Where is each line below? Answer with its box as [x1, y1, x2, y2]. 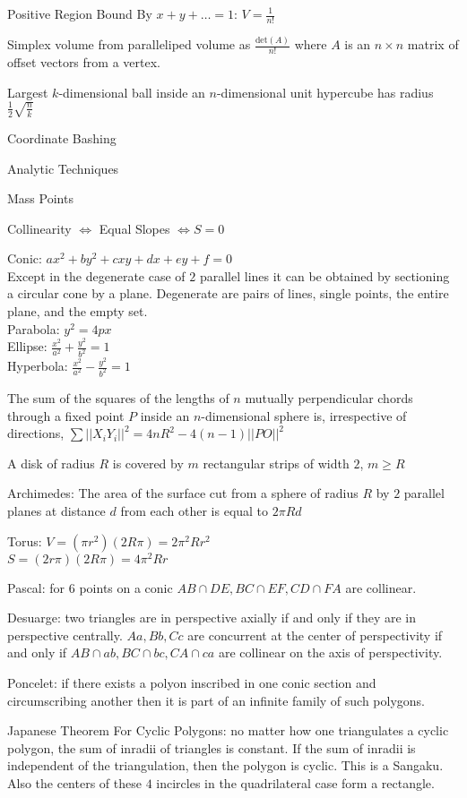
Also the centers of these [7, 774, 142, 792]
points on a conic [79, 578, 173, 596]
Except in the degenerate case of [7, 266, 186, 285]
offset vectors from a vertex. [7, 52, 160, 71]
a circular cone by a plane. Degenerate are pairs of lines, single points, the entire [7, 284, 449, 303]
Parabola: [7, 319, 60, 338]
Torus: [7, 531, 42, 550]
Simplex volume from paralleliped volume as [7, 35, 251, 54]
